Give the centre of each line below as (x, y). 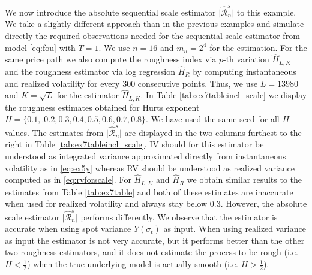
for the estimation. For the (258, 47)
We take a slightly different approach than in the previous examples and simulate (154, 24)
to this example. (266, 12)
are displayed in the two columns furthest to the (213, 132)
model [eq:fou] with (40, 47)
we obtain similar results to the (244, 179)
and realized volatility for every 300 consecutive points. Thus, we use (131, 83)
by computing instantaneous (244, 71)
